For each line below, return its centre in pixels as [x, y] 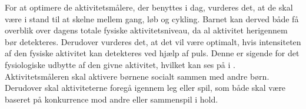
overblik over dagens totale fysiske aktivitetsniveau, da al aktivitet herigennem [146, 30]
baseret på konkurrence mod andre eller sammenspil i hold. [112, 99]
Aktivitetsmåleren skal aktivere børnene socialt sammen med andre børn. [137, 76]
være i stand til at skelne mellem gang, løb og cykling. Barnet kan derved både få [152, 18]
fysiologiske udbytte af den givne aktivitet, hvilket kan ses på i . [120, 64]
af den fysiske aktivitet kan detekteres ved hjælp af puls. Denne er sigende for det [152, 53]
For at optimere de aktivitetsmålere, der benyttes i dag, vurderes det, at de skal [149, 7]
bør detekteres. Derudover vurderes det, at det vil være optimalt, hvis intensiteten [153, 41]
